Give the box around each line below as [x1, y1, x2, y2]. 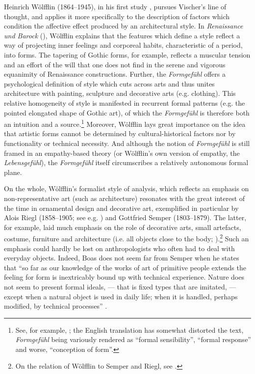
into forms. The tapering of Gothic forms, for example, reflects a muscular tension [4, 49, 251, 59]
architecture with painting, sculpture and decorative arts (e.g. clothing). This [4, 88, 236, 98]
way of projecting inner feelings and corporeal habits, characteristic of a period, [4, 40, 243, 50]
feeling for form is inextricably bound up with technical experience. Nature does [4, 272, 244, 282]
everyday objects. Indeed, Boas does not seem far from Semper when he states [4, 253, 239, 263]
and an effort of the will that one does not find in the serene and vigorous [4, 59, 226, 69]
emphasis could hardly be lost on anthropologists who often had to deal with [4, 243, 235, 253]
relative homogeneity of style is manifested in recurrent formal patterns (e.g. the [4, 97, 245, 108]
